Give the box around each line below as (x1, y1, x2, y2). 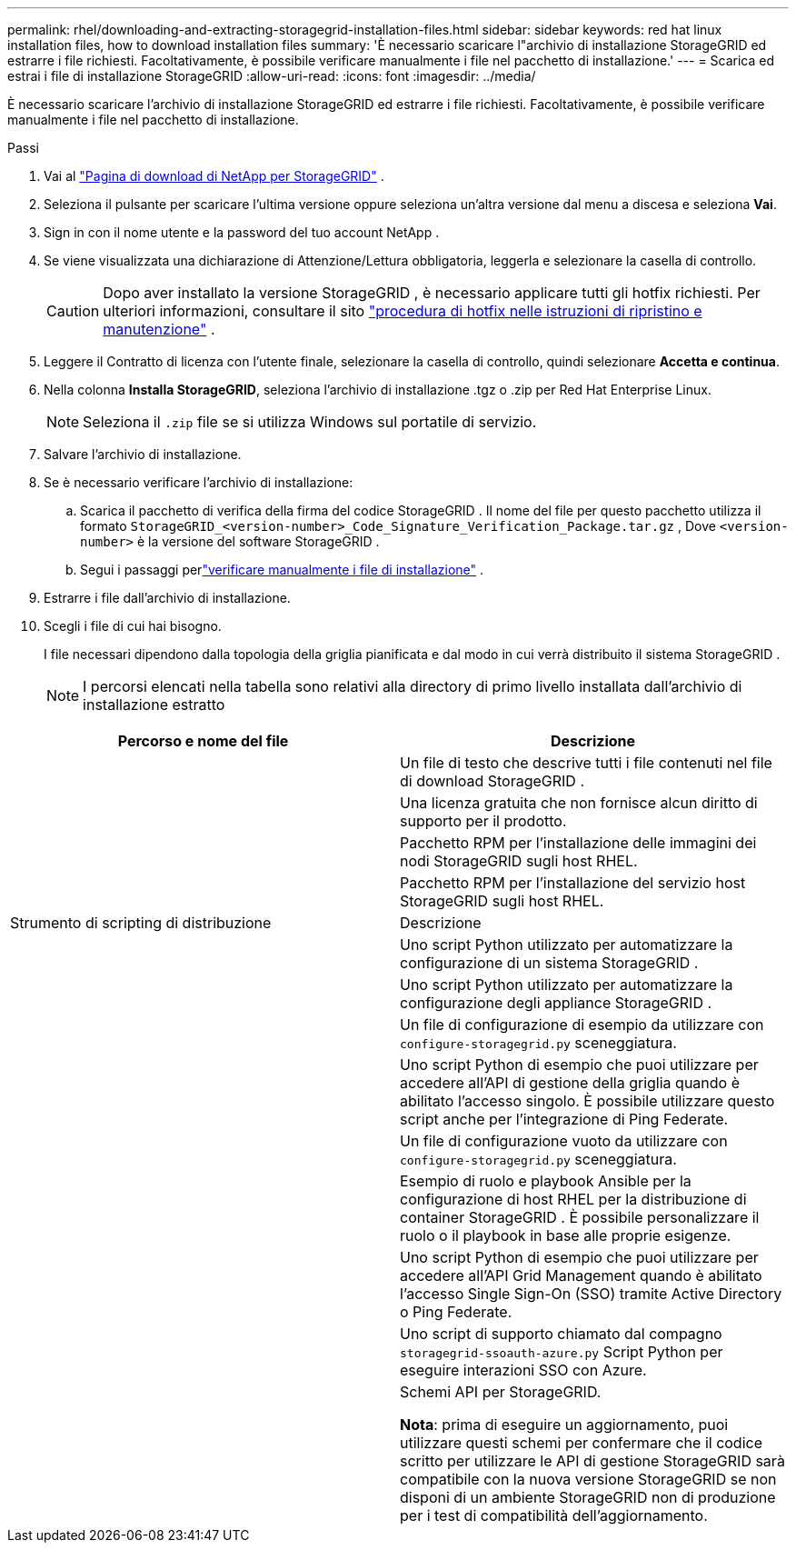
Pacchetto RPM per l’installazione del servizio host (400, 874, 746, 892)
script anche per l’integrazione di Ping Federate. (400, 1110, 729, 1128)
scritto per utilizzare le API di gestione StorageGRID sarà (400, 1452, 785, 1470)
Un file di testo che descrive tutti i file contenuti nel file (400, 754, 772, 772)
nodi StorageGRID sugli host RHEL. (400, 852, 638, 870)
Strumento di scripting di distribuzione (10, 914, 272, 932)
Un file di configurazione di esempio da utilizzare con (400, 1015, 764, 1034)
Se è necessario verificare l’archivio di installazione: (44, 475, 353, 490)
